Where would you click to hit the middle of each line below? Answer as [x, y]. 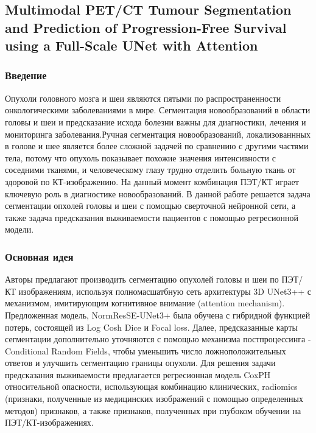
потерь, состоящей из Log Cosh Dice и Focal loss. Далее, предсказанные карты [151, 327]
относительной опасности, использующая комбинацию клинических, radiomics [151, 386]
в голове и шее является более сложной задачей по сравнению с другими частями [157, 146]
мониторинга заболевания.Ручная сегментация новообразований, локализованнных [158, 134]
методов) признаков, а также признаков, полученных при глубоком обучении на [153, 410]
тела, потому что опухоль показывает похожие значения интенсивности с [140, 157]
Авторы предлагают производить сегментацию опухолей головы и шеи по [142, 279]
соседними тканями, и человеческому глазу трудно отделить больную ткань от [150, 170]
